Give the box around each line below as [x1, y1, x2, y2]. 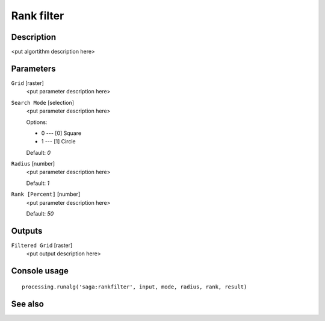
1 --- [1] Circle [41, 138, 76, 145]
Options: [26, 118, 48, 126]
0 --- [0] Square [41, 129, 81, 137]
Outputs [11, 226, 43, 236]
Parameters [11, 63, 56, 73]
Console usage [11, 266, 69, 276]
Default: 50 [26, 210, 54, 217]
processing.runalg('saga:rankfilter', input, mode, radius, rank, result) [22, 283, 247, 290]
